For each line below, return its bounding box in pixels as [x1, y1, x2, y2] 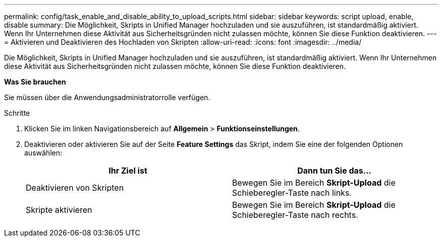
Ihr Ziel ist [108, 166, 147, 176]
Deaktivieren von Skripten [26, 183, 124, 193]
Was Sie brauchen [4, 77, 66, 86]
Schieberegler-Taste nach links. [232, 188, 352, 198]
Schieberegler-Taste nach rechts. [232, 210, 358, 220]
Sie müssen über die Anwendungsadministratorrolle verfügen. [4, 93, 210, 102]
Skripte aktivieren [26, 205, 92, 215]
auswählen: [24, 148, 62, 157]
